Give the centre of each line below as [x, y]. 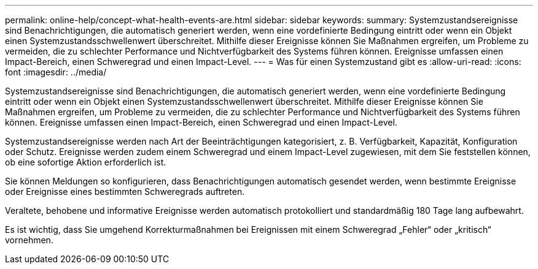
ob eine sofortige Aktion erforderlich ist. [86, 162]
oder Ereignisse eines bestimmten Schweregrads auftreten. [125, 191]
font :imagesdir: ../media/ [56, 72]
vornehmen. [29, 240]
